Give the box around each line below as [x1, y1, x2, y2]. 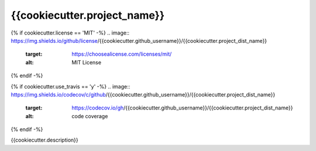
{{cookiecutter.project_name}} [11, 9, 165, 22]
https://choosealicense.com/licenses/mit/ [71, 50, 172, 58]
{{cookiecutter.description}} [11, 136, 78, 143]
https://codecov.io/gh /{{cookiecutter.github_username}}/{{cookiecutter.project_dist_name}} [71, 104, 293, 111]
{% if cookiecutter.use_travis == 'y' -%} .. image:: [11, 83, 130, 90]
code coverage [71, 112, 108, 119]
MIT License [71, 59, 102, 66]
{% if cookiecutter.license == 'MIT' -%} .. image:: [11, 29, 130, 36]
